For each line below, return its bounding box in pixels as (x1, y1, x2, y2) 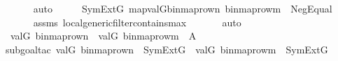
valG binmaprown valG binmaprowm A (10, 28, 197, 43)
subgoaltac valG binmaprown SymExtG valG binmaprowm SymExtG (6, 42, 328, 56)
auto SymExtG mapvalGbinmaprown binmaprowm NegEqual (33, 1, 332, 15)
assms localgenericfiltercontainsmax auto (33, 15, 241, 29)
